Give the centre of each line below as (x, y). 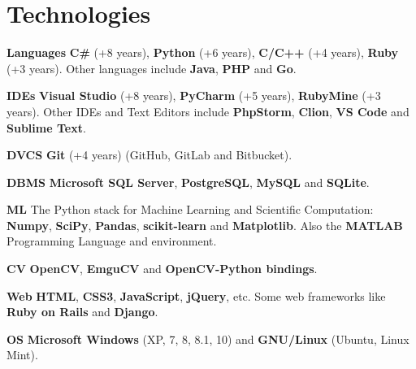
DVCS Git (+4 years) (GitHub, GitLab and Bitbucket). (149, 155)
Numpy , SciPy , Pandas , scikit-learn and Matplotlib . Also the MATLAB (205, 225)
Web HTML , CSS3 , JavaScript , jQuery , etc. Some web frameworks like (196, 295)
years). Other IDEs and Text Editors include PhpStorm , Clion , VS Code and (208, 111)
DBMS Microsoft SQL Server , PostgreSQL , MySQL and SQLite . (188, 182)
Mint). (22, 355)
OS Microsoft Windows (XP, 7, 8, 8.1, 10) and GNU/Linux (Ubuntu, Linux (208, 339)
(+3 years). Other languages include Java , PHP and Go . (152, 68)
